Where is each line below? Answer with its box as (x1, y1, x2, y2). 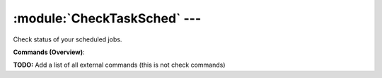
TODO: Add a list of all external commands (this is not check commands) (13, 60, 226, 70)
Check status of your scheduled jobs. (13, 35, 122, 44)
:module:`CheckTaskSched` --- (13, 11, 202, 26)
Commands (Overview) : (13, 48, 85, 56)
